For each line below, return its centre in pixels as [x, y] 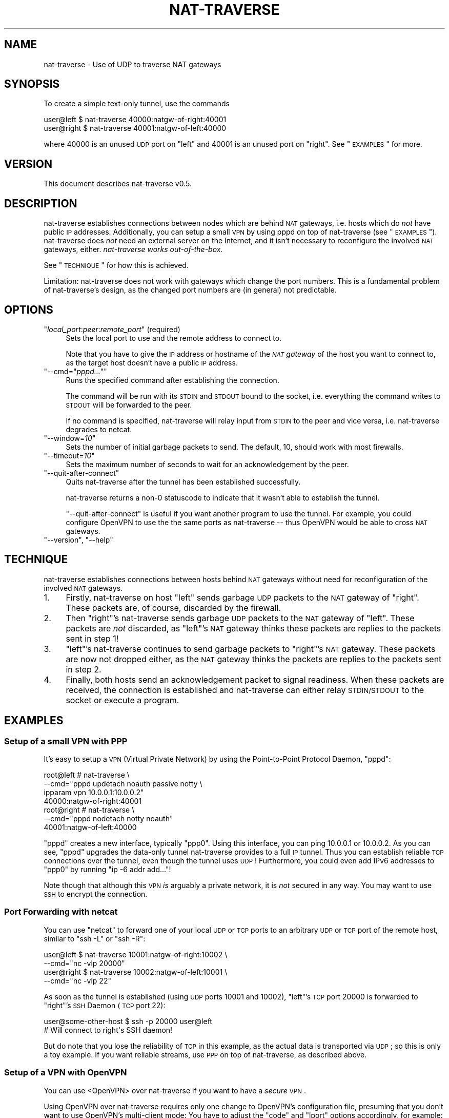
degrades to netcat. [99, 429]
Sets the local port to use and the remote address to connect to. [174, 338]
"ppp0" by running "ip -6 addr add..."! [107, 870]
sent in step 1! [92, 638]
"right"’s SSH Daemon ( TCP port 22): [105, 1005]
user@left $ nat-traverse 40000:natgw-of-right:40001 [135, 120]
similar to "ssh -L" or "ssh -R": [95, 938]
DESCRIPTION [41, 203]
